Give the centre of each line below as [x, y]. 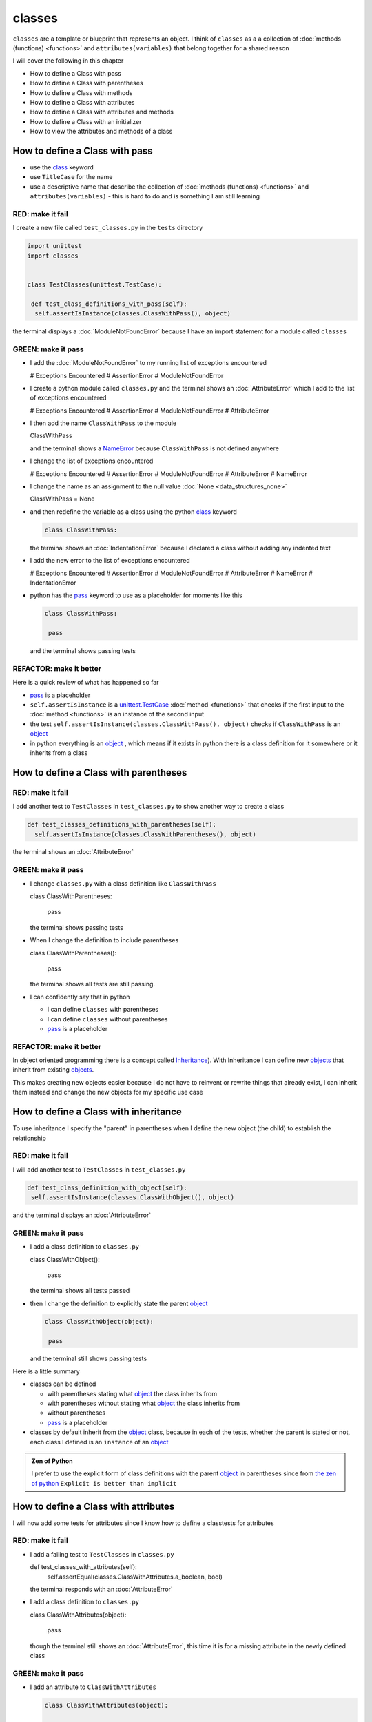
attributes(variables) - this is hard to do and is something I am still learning [145, 196]
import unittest [55, 246]
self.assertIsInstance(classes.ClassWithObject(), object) [133, 1197]
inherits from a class [59, 753]
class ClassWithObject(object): [99, 1321]
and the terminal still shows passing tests [89, 1359]
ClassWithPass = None [62, 499]
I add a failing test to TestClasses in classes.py [102, 1554]
